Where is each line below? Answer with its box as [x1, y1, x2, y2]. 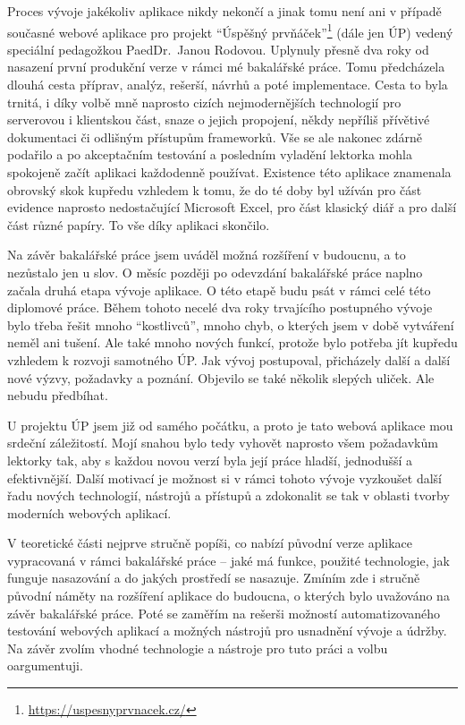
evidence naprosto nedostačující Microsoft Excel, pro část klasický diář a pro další [7, 198, 457, 217]
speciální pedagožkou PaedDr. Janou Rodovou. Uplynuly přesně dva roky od [7, 39, 429, 58]
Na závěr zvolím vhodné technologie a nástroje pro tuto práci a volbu [7, 638, 388, 657]
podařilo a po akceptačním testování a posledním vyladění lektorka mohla [7, 145, 412, 164]
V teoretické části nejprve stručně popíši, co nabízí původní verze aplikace [7, 533, 413, 552]
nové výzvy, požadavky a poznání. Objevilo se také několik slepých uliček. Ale [7, 368, 435, 387]
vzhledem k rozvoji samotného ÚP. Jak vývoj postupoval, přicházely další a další [7, 350, 451, 369]
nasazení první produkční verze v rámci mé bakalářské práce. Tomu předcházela [7, 57, 445, 76]
